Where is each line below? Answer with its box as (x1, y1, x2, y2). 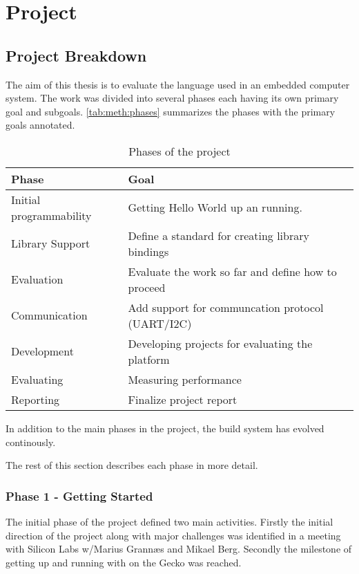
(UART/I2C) (128, 315, 192, 331)
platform (128, 351, 170, 367)
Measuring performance (128, 371, 242, 387)
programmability (11, 207, 92, 223)
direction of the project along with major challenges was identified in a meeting (6, 528, 341, 542)
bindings (128, 243, 169, 259)
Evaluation (11, 271, 64, 288)
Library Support (11, 235, 90, 252)
